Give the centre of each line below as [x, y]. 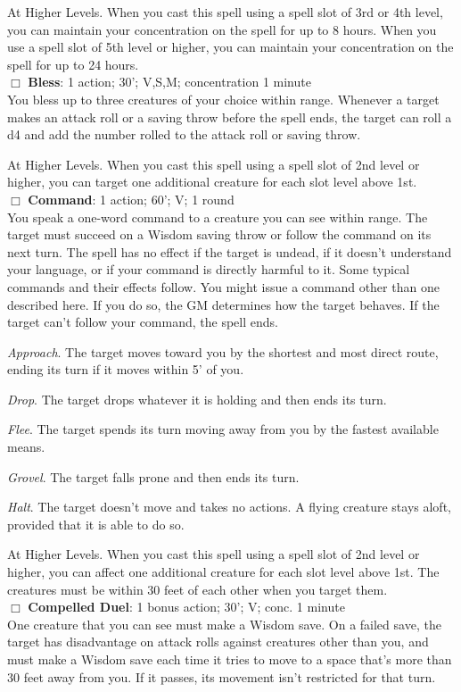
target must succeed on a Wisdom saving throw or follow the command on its [219, 234]
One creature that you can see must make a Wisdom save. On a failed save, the [224, 624]
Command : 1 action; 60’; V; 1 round [131, 199]
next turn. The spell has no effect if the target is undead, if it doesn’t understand [230, 251]
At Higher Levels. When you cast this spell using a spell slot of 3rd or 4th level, [225, 12]
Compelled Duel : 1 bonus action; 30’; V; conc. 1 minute [186, 607]
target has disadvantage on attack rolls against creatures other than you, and [218, 642]
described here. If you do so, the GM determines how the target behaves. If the [223, 304]
